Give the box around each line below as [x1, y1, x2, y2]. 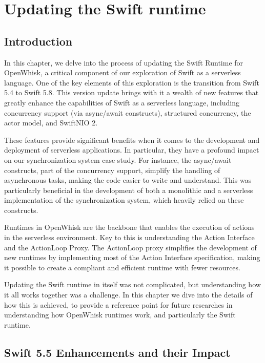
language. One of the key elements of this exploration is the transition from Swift [4, 77, 259, 88]
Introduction [4, 33, 73, 49]
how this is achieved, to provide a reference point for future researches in [4, 299, 233, 310]
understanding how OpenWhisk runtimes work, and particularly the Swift [4, 309, 236, 320]
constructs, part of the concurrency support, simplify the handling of [4, 164, 220, 175]
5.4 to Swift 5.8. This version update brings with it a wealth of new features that [4, 87, 259, 98]
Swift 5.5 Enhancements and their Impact [4, 344, 231, 360]
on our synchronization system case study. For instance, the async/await [4, 154, 232, 165]
